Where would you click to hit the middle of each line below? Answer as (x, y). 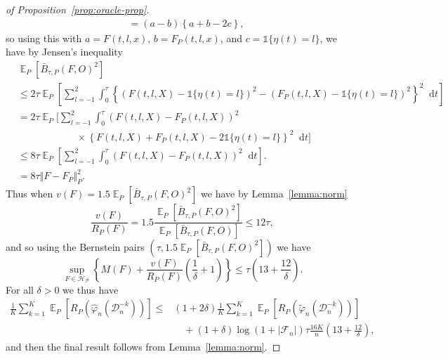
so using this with (44, 38)
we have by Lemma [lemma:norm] (274, 194)
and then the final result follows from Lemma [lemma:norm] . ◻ (143, 347)
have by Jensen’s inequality (64, 52)
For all (20, 289)
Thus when (29, 194)
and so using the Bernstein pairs (75, 246)
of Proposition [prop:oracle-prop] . (78, 9)
